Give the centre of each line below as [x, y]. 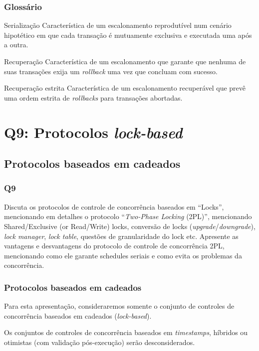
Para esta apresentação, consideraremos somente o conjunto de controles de [119, 306]
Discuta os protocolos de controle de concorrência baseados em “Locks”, [114, 206]
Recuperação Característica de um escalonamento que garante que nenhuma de [125, 61]
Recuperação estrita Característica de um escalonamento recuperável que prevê [125, 88]
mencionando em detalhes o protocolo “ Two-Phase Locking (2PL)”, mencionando [128, 216]
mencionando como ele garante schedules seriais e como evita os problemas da [123, 255]
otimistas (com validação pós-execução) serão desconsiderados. [100, 342]
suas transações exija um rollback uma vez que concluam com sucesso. [111, 71]
